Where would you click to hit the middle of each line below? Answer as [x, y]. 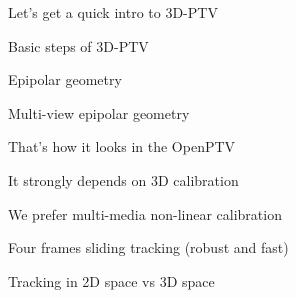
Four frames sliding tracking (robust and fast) [148, 247]
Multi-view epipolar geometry [99, 112]
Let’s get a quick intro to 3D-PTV [113, 12]
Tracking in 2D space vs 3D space [111, 280]
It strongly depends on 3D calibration [123, 179]
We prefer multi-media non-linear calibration [145, 213]
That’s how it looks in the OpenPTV [122, 146]
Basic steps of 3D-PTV [78, 45]
